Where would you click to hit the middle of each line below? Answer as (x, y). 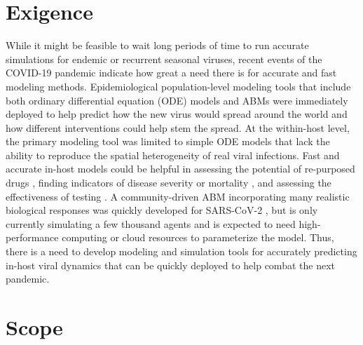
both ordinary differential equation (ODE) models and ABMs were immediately (177, 100)
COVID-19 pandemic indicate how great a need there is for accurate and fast (171, 73)
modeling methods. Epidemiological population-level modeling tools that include (178, 86)
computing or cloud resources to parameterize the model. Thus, (198, 237)
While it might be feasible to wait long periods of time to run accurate (157, 45)
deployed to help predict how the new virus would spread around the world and (177, 114)
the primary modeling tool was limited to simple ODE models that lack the (168, 141)
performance (32, 237)
